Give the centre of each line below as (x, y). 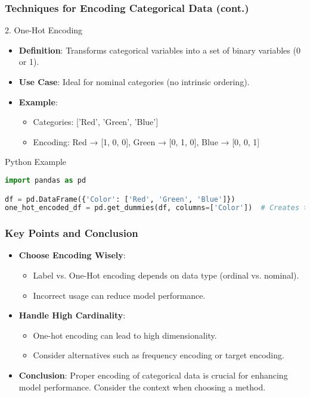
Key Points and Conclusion (72, 233)
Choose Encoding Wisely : (72, 255)
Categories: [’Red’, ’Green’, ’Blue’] (96, 122)
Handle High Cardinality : (72, 315)
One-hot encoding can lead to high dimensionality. (125, 335)
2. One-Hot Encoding (44, 30)
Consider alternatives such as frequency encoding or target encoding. (159, 355)
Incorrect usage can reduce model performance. (119, 295)
